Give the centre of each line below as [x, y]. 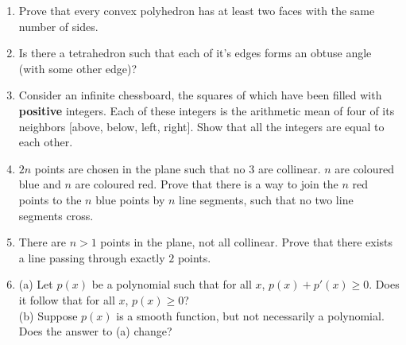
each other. [46, 142]
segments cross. [56, 215]
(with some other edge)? [78, 68]
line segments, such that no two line [266, 199]
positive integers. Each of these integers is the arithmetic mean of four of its [207, 110]
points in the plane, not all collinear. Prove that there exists [247, 242]
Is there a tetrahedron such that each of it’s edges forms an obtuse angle [195, 53]
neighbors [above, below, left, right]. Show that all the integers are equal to [201, 126]
